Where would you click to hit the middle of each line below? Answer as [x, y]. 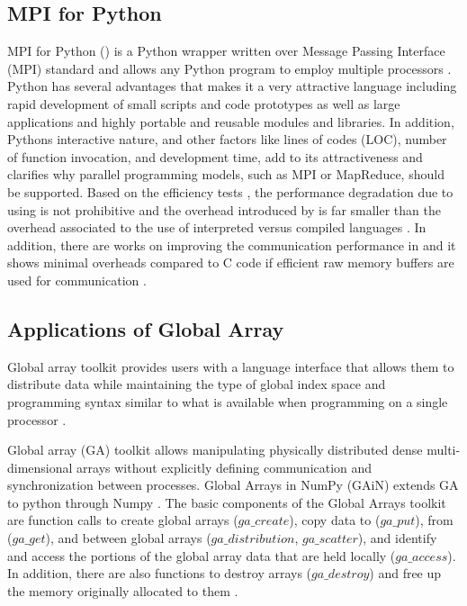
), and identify [397, 538]
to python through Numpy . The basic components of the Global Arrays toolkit [227, 502]
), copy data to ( [335, 520]
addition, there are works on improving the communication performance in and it [232, 244]
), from [434, 520]
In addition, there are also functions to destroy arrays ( [160, 573]
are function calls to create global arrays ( [123, 520]
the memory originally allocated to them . [123, 590]
